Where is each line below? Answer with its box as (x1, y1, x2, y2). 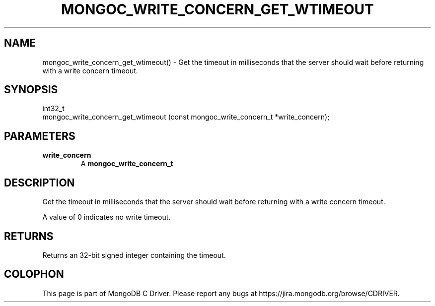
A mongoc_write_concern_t (80, 159, 173, 168)
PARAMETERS (4, 129, 75, 142)
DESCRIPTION (4, 176, 75, 189)
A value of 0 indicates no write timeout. (42, 213, 171, 222)
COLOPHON (4, 268, 64, 281)
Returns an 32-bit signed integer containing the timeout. (42, 250, 226, 259)
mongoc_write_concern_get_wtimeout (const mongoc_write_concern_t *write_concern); (42, 113, 330, 122)
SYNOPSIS (4, 83, 58, 96)
